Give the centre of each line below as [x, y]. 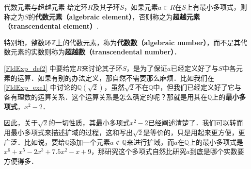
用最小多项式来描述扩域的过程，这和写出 [68, 132]
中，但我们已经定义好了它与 [197, 87]
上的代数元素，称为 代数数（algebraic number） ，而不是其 [148, 42]
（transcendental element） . [51, 26]
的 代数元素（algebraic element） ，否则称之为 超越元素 [114, 16]
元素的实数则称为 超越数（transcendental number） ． [96, 52]
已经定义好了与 [195, 68]
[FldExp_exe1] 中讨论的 [41, 87]
